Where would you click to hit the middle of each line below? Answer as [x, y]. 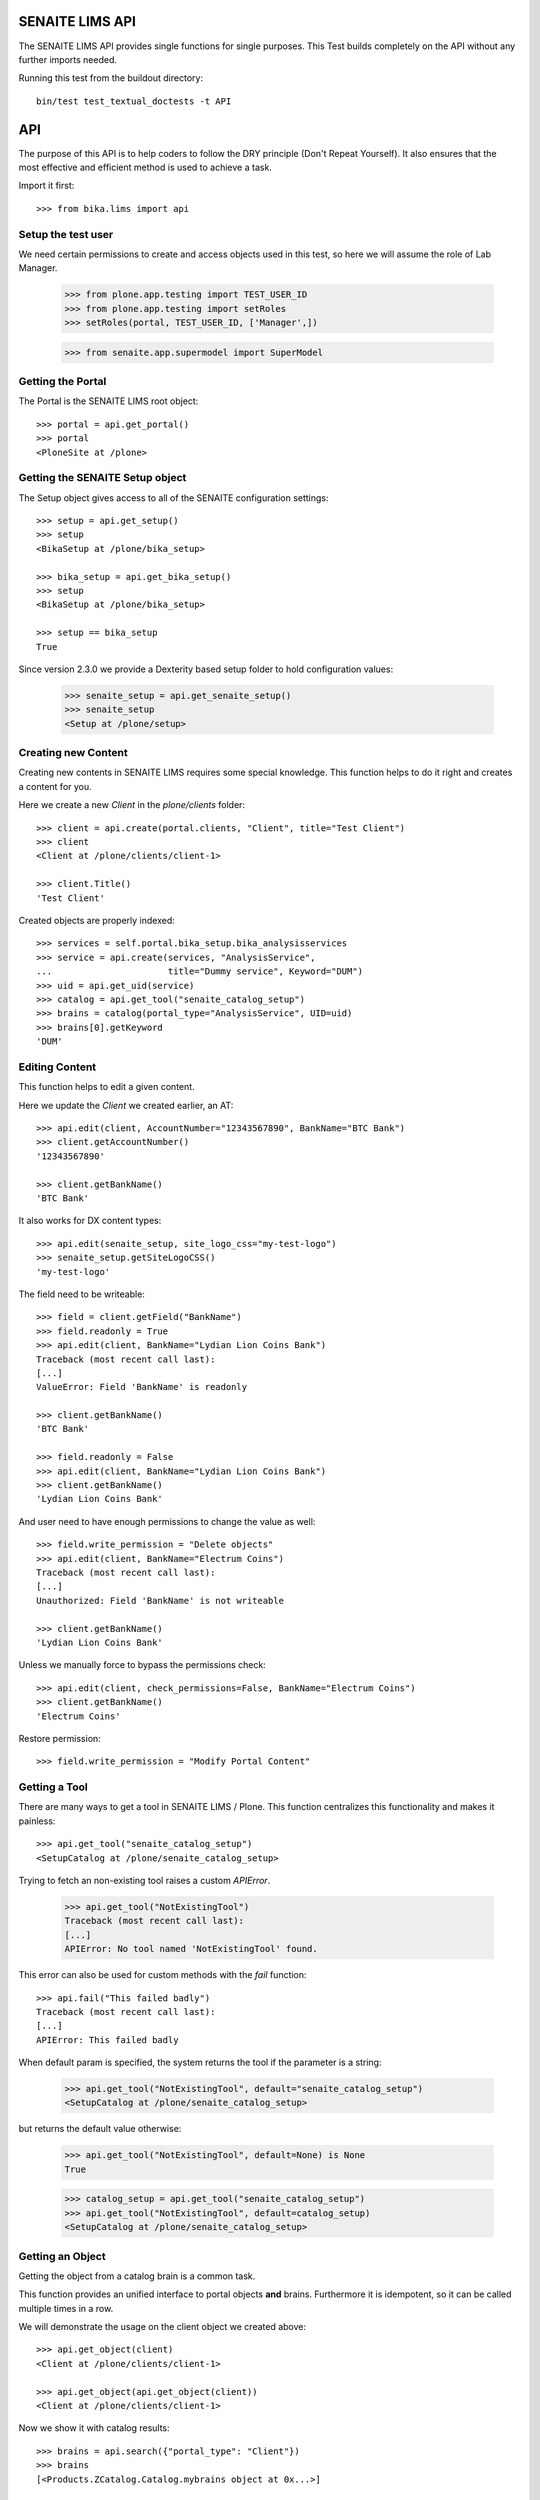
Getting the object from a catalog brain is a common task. [137, 2276]
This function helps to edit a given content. [106, 1087]
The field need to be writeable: [81, 1294]
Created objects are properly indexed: [96, 920]
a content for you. [55, 786]
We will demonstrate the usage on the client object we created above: [162, 2327]
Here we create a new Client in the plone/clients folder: [131, 805]
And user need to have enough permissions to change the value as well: [167, 1521]
